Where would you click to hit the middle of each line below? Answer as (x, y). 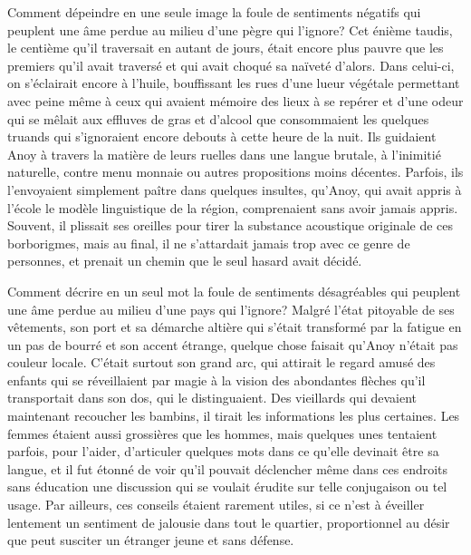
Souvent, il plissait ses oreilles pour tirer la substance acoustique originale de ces (231, 225)
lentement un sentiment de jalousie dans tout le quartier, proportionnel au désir (229, 522)
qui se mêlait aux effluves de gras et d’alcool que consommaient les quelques (218, 118)
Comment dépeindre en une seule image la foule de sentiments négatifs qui (214, 12)
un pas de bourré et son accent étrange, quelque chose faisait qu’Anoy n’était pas (233, 344)
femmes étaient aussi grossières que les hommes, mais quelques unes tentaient (222, 433)
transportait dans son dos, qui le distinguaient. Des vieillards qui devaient (212, 398)
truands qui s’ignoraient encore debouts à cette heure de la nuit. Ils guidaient (222, 136)
